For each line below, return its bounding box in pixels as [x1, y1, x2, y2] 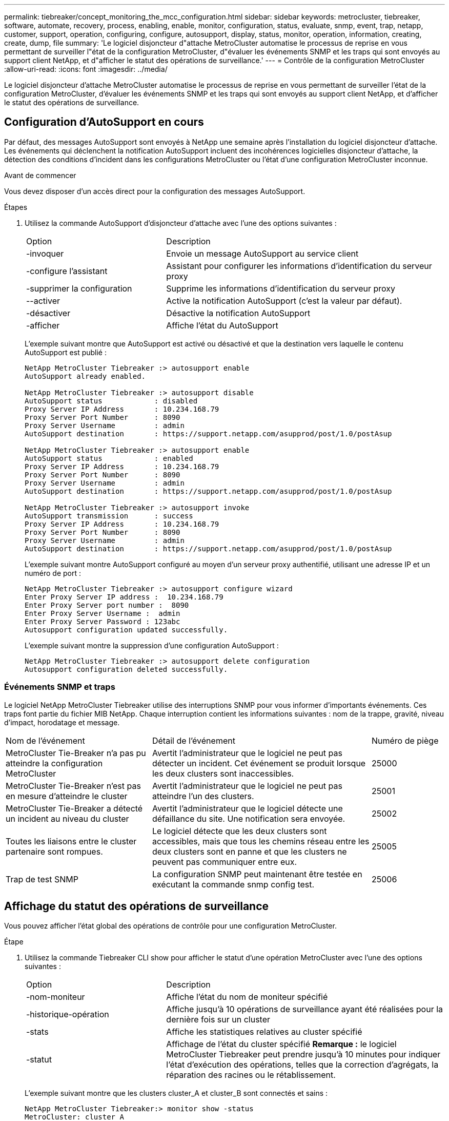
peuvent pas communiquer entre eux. [152, 856, 297, 867]
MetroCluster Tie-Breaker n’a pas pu [6, 747, 146, 758]
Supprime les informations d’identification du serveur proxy [166, 283, 396, 294]
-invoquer [26, 248, 64, 259]
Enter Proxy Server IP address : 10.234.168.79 [25, 592, 223, 601]
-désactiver [26, 307, 71, 318]
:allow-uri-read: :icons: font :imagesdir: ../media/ [4, 65, 168, 73]
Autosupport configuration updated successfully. [25, 625, 228, 634]
